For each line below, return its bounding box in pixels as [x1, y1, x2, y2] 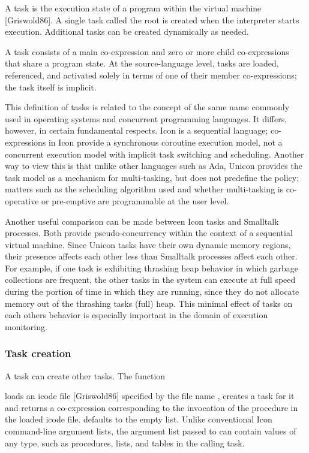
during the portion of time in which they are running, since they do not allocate [5, 285, 299, 298]
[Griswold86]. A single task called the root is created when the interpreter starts [5, 13, 299, 26]
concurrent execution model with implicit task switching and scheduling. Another [5, 147, 304, 160]
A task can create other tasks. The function [5, 369, 166, 382]
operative [5, 194, 39, 207]
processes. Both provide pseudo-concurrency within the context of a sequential [5, 226, 293, 239]
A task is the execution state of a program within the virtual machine [5, 2, 262, 14]
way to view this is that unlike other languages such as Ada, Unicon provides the [5, 159, 302, 172]
